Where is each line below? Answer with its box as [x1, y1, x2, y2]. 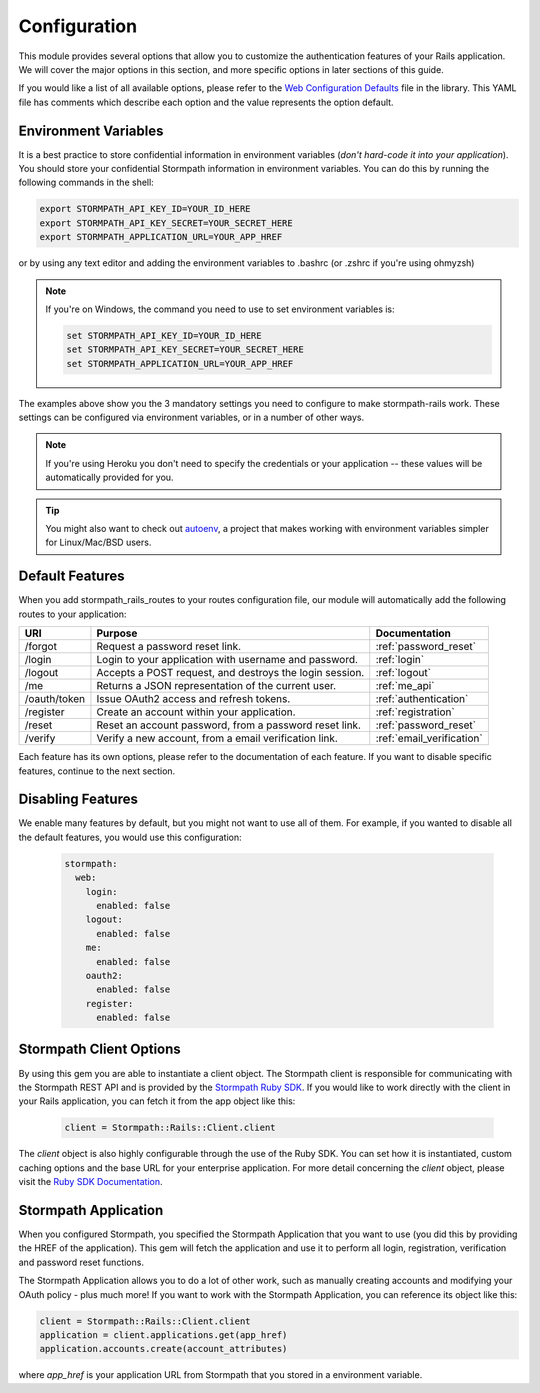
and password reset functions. [18, 1256, 145, 1268]
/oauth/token [24, 692, 86, 706]
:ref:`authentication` [375, 692, 469, 706]
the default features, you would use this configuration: [18, 831, 242, 843]
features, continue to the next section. [18, 765, 176, 777]
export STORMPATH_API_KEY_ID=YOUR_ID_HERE [39, 203, 251, 215]
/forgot [24, 640, 57, 654]
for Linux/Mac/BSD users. [45, 536, 152, 549]
